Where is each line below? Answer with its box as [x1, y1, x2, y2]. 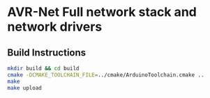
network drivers [7, 19, 103, 35]
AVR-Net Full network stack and [7, 4, 197, 20]
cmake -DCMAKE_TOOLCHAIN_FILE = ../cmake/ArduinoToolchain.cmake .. [7, 71, 204, 79]
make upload [7, 84, 42, 91]
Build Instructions [7, 47, 87, 58]
